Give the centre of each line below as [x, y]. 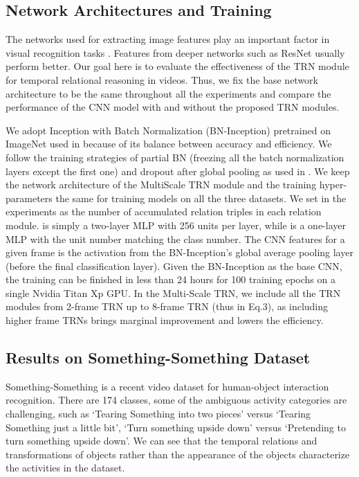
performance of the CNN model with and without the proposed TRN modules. [173, 107]
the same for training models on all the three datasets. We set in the [201, 198]
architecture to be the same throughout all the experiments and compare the [168, 93]
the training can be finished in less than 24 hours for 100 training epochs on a [171, 279]
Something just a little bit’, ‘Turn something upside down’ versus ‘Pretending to [176, 427]
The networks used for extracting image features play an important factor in [168, 39]
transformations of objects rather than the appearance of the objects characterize [178, 454]
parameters [29, 198]
